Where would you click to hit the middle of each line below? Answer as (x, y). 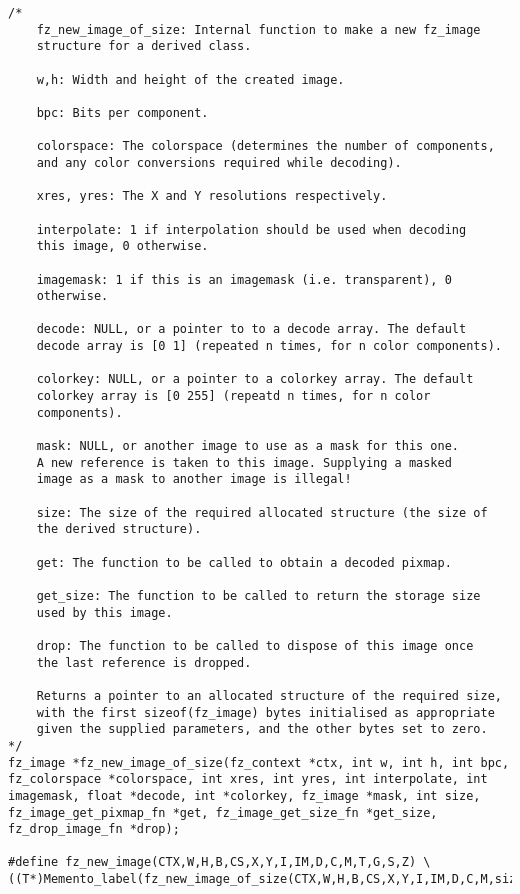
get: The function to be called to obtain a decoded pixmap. (244, 562)
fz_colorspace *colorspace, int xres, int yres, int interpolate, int (248, 779)
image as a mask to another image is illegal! (194, 479)
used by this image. (104, 612)
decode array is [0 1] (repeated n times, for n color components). (269, 346)
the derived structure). (119, 529)
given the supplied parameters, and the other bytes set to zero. (262, 729)
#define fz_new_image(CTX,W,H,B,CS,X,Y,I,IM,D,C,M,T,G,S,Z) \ (219, 862)
